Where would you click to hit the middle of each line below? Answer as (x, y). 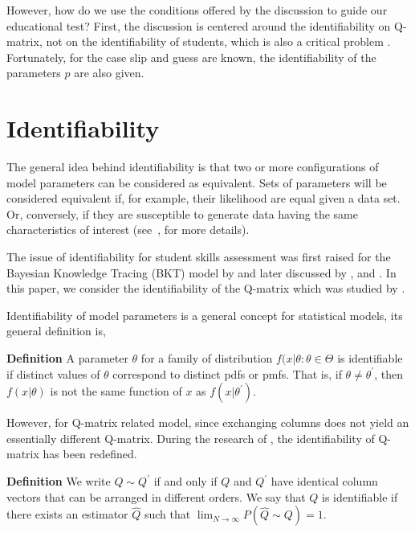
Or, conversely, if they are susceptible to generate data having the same (182, 213)
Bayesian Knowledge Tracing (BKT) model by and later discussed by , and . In (201, 272)
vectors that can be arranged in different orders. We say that (156, 496)
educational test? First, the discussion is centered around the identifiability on (199, 25)
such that (167, 514)
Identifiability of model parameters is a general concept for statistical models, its (205, 315)
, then (389, 373)
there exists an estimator (67, 514)
